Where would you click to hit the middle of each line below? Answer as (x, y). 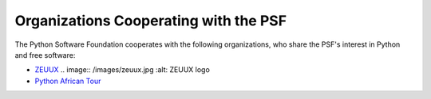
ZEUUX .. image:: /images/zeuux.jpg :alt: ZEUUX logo (123, 70)
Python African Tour (68, 81)
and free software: (45, 55)
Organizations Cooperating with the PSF (151, 21)
